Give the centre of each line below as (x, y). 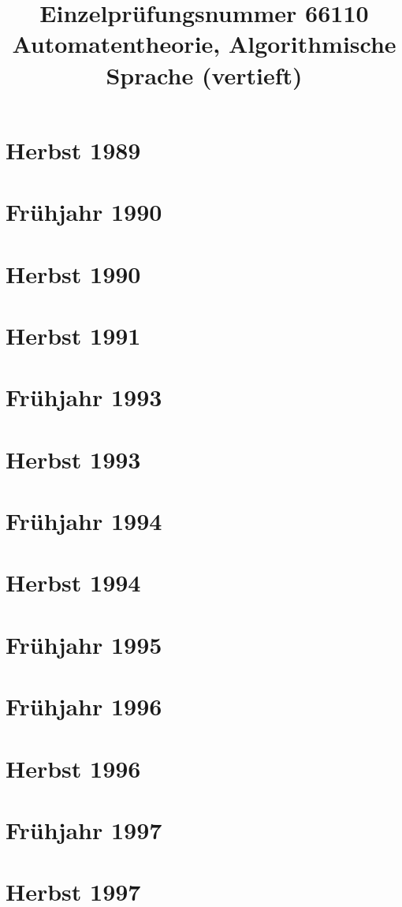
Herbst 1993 (73, 459)
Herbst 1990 (73, 273)
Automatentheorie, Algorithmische (204, 44)
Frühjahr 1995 (84, 644)
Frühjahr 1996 (84, 706)
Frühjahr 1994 (84, 521)
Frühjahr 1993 (84, 397)
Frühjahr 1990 (84, 212)
